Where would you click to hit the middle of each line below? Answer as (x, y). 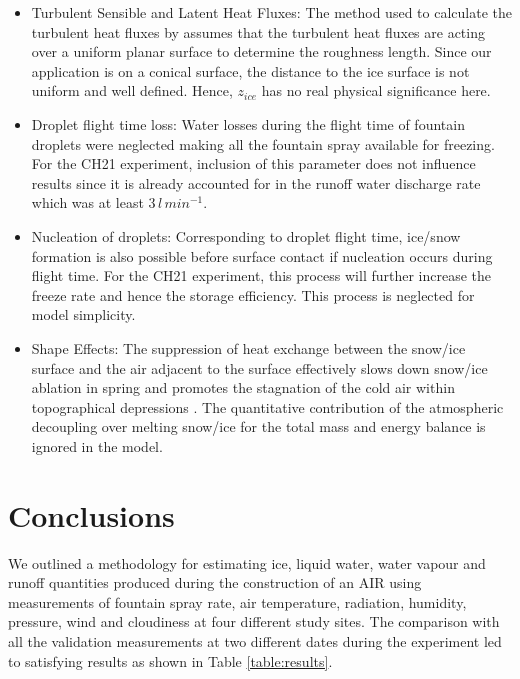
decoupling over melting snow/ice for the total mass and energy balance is (258, 426)
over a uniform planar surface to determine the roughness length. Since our (261, 51)
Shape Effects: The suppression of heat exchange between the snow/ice (248, 347)
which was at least (87, 202)
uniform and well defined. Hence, (132, 90)
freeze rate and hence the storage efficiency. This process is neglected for (253, 294)
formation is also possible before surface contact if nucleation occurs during (262, 255)
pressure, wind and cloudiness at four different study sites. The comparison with (254, 621)
